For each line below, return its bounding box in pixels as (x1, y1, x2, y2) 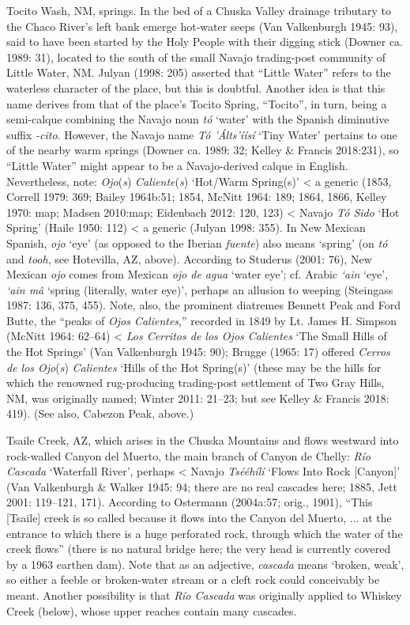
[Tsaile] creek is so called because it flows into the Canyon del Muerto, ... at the (6, 509, 392, 525)
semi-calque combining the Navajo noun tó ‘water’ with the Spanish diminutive (6, 111, 389, 127)
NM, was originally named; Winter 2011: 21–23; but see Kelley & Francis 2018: (6, 389, 389, 406)
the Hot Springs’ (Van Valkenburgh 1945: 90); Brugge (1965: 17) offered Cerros (6, 343, 390, 360)
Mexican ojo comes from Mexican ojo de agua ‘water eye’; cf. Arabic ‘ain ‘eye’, (6, 266, 389, 282)
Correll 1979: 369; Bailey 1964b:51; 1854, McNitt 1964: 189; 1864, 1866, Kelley (6, 188, 387, 205)
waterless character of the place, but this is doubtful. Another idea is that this (6, 79, 386, 96)
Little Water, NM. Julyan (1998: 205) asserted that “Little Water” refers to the (6, 64, 391, 81)
